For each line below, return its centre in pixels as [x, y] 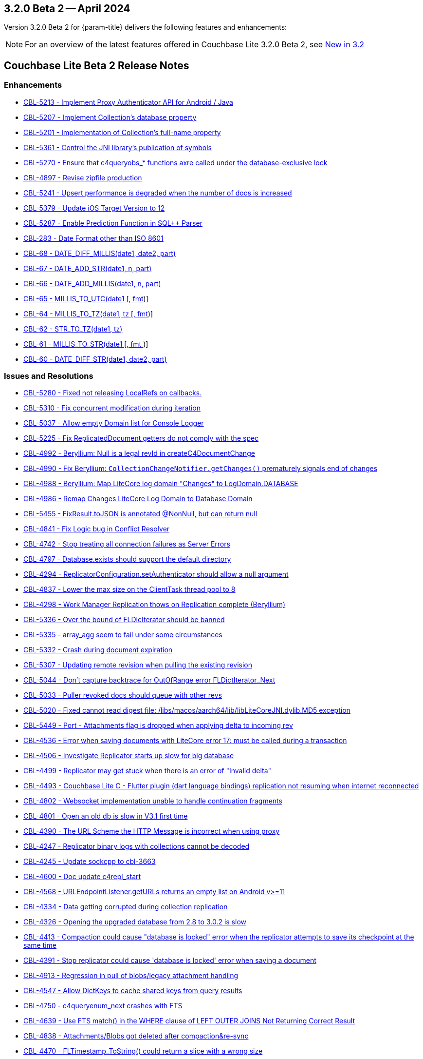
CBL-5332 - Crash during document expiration [98, 650]
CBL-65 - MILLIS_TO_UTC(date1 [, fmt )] [86, 298]
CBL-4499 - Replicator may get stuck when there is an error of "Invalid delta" [147, 771]
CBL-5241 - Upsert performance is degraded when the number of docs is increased [158, 193]
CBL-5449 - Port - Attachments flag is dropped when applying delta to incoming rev [158, 726]
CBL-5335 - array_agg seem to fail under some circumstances [123, 635]
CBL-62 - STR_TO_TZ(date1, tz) [73, 329]
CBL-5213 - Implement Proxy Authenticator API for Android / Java [128, 102]
